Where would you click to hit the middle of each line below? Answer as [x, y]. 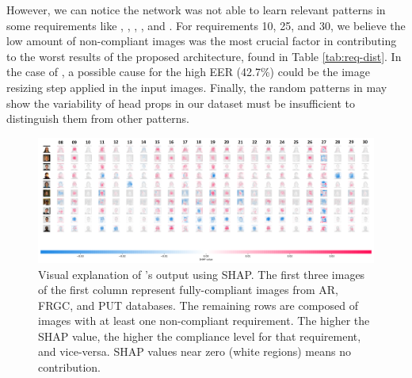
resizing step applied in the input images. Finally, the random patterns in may [197, 87]
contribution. [70, 367]
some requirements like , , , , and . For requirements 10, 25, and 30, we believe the [206, 25]
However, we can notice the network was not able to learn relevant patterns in [196, 10]
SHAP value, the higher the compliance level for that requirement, [200, 336]
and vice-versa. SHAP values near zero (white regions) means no [195, 351]
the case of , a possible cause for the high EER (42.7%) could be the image [189, 72]
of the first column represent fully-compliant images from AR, [188, 290]
